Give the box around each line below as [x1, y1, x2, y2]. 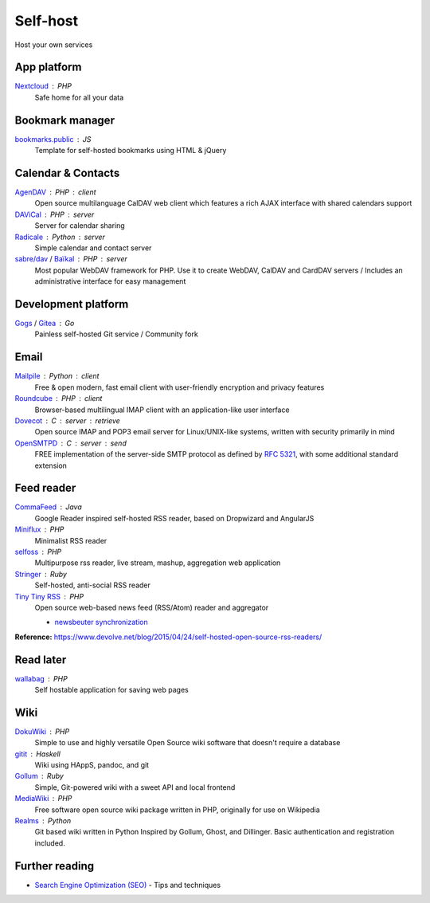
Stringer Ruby [14, 569, 68, 579]
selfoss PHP [14, 547, 62, 556]
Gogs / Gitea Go [14, 319, 75, 328]
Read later [14, 653, 67, 666]
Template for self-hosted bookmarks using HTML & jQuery [34, 146, 227, 155]
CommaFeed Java [14, 502, 83, 512]
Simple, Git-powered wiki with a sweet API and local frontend [34, 782, 236, 792]
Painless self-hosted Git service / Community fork [34, 329, 198, 339]
